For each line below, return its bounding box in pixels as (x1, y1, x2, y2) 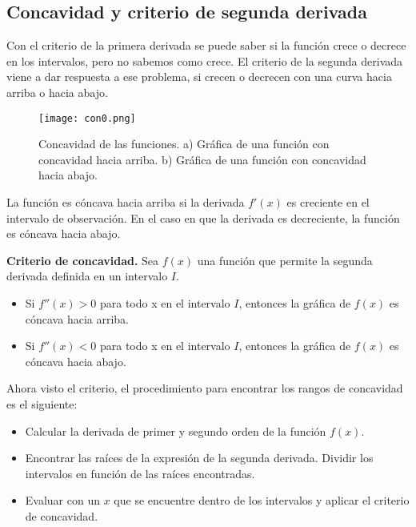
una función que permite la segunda (197, 251, 373, 268)
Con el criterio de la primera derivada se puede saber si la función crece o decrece (6, 37, 406, 54)
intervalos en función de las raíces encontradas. (25, 465, 255, 481)
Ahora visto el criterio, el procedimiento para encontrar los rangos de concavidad (6, 380, 403, 396)
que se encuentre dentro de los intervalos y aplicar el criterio (114, 492, 410, 509)
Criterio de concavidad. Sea (6, 251, 159, 268)
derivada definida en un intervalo (6, 268, 168, 284)
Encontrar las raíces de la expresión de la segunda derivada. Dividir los (25, 449, 374, 466)
